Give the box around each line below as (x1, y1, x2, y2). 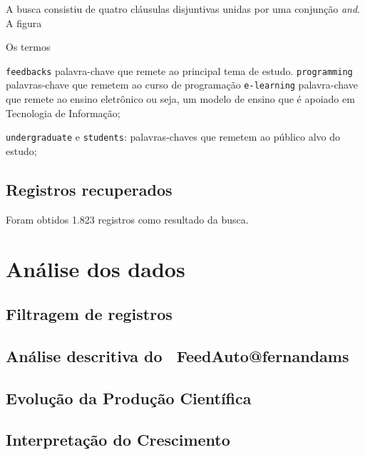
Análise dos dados (6, 254, 185, 283)
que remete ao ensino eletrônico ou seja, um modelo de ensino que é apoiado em (6, 91, 355, 106)
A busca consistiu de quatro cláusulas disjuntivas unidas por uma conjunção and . (6, 1, 360, 16)
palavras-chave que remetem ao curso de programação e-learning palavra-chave (6, 77, 358, 92)
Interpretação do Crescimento (6, 429, 230, 451)
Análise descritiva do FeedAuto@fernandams (6, 344, 349, 366)
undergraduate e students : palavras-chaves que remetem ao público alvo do (6, 129, 341, 144)
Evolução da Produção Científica (6, 386, 252, 409)
